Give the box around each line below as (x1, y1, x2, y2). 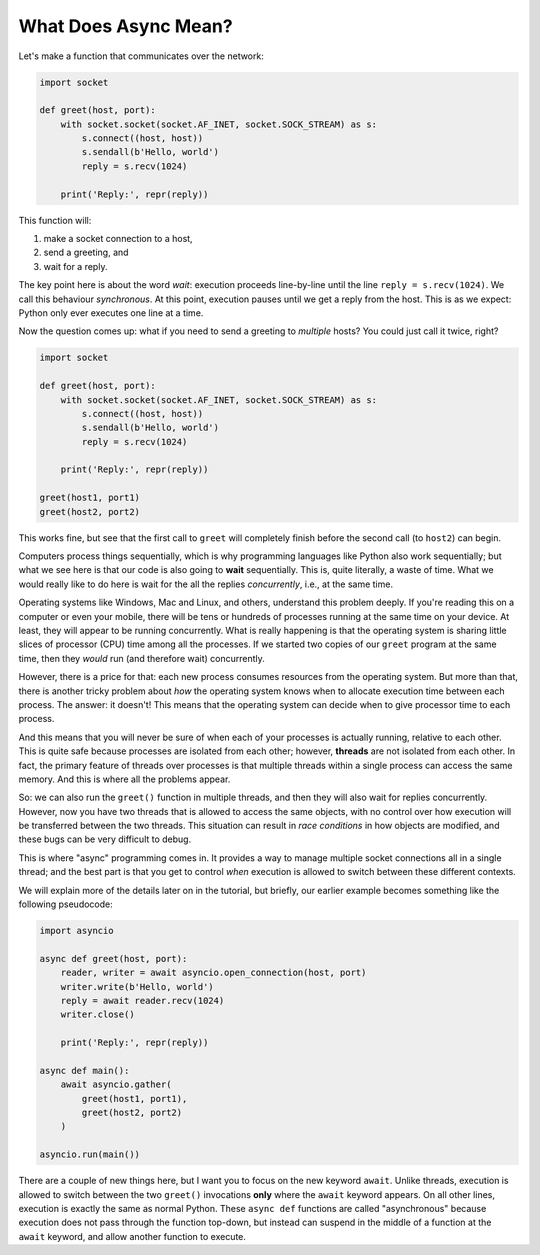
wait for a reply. (43, 260, 108, 272)
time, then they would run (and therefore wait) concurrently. (18, 652, 265, 664)
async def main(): (39, 1065, 130, 1076)
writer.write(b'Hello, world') (60, 981, 214, 992)
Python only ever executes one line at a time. (18, 306, 204, 319)
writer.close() (60, 1009, 135, 1020)
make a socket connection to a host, (43, 233, 194, 245)
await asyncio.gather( (60, 1079, 172, 1090)
